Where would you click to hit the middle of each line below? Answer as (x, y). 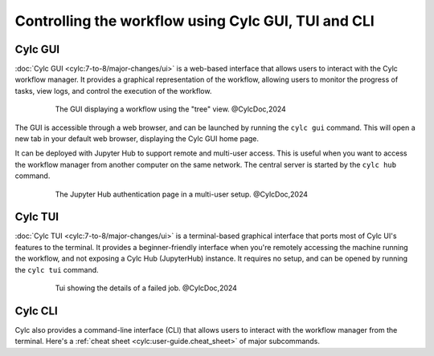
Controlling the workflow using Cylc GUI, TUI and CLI (195, 21)
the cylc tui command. (57, 269)
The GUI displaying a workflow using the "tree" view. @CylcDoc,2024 (171, 109)
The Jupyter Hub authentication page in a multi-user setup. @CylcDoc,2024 (182, 194)
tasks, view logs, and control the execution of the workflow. (113, 91)
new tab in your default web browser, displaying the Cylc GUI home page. (137, 139)
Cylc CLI (36, 311)
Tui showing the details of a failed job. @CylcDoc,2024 (146, 288)
